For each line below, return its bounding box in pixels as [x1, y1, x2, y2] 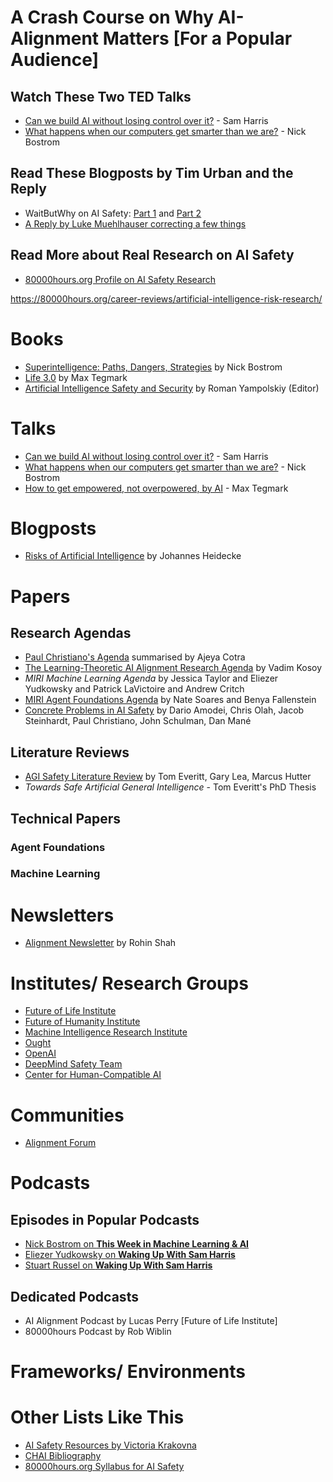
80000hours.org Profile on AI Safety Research [24, 273, 217, 285]
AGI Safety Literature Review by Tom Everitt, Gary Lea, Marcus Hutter [24, 771, 312, 783]
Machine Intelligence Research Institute [24, 1026, 188, 1038]
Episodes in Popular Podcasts [10, 1211, 200, 1228]
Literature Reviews [10, 744, 130, 761]
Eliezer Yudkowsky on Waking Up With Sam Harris [24, 1249, 236, 1261]
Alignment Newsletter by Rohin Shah [24, 937, 177, 949]
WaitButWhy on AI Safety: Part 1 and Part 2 [24, 207, 202, 219]
